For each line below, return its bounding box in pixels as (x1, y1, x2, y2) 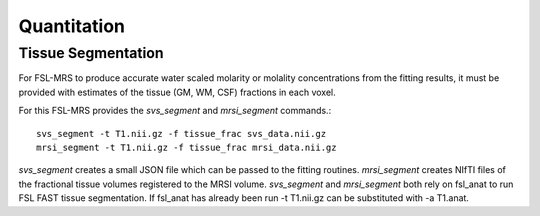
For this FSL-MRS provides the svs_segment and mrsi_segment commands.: (18, 105, 332, 117)
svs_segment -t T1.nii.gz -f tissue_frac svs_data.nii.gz (36, 128, 327, 139)
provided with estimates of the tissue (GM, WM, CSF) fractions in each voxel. (18, 86, 336, 98)
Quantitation (18, 15, 125, 37)
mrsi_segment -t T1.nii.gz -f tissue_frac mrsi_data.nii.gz (36, 141, 337, 153)
